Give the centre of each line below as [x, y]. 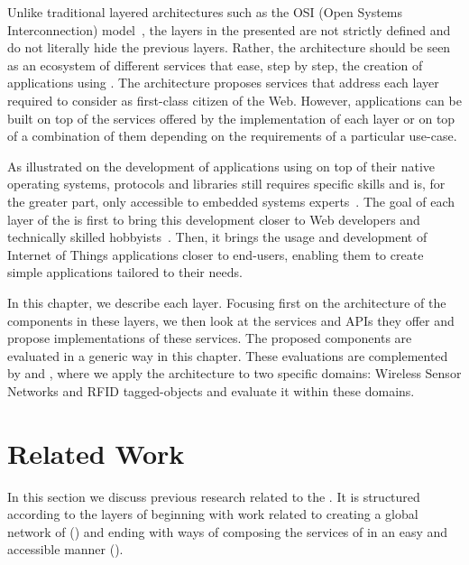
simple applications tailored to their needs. [125, 272]
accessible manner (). [65, 549]
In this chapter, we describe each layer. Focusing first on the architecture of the [227, 302]
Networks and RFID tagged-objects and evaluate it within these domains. [211, 390]
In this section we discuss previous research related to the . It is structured [214, 496]
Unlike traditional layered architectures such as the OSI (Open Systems [205, 12]
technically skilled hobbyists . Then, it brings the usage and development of [217, 237]
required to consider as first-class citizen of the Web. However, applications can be [234, 100]
